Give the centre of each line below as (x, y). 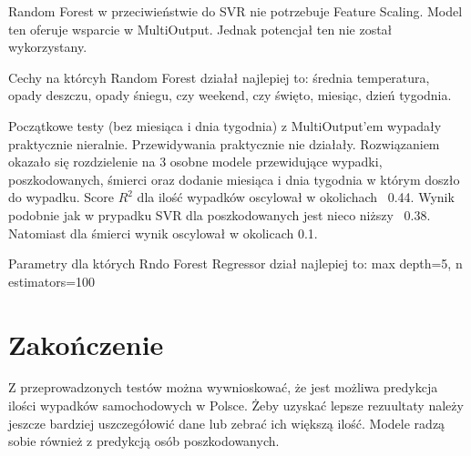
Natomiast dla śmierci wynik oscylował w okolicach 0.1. (163, 233)
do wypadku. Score (61, 197)
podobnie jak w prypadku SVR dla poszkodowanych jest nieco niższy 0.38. (220, 214)
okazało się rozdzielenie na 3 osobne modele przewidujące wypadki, (195, 162)
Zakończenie (86, 344)
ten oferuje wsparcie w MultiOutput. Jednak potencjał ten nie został (200, 29)
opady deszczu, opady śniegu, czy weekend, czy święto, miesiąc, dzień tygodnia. (230, 95)
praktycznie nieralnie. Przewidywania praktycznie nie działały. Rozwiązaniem (224, 143)
